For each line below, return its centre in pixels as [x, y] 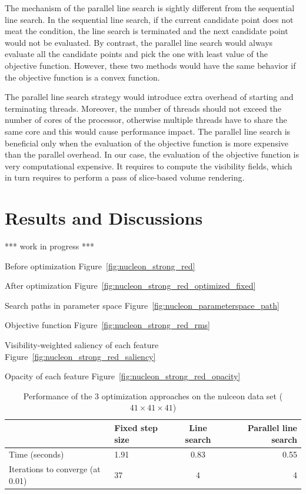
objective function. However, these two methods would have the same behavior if [150, 65]
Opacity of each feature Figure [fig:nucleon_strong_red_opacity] [123, 376]
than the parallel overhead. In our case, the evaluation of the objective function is [152, 154]
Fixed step [136, 427]
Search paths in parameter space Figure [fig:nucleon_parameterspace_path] [142, 305]
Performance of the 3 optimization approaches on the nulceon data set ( [153, 395]
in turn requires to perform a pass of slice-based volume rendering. [125, 177]
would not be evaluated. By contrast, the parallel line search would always [139, 42]
